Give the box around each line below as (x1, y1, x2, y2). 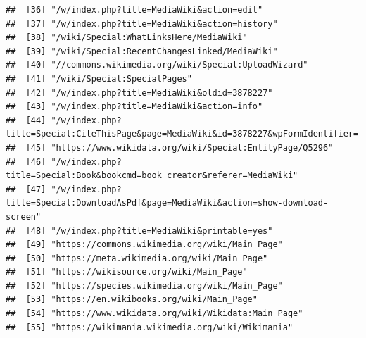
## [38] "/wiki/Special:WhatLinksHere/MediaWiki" (6, 32, 248, 43)
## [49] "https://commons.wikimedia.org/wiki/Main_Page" (6, 239, 283, 250)
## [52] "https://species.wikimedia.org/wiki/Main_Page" (6, 280, 283, 291)
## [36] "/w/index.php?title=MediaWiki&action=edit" (6, 5, 263, 15)
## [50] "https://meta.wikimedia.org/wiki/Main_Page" (6, 253, 268, 263)
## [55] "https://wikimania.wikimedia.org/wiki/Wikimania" (6, 322, 294, 332)
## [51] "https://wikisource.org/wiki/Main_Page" (6, 267, 248, 277)
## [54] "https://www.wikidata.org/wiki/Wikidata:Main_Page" (6, 308, 303, 319)
